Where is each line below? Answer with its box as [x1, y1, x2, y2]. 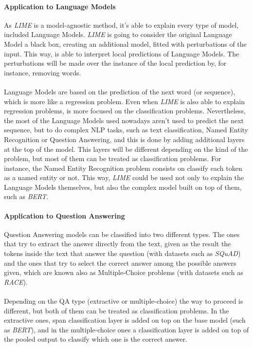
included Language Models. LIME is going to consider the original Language [4, 29, 232, 39]
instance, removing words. [4, 67, 81, 77]
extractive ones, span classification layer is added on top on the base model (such [4, 315, 246, 325]
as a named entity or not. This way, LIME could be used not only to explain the [4, 172, 244, 183]
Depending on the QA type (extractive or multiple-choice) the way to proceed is [4, 296, 243, 306]
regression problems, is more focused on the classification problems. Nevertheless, [4, 106, 246, 116]
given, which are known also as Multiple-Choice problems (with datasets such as [4, 267, 243, 277]
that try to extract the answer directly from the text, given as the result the [4, 238, 231, 249]
